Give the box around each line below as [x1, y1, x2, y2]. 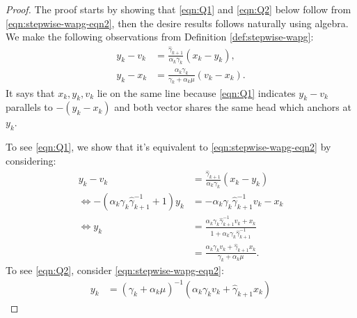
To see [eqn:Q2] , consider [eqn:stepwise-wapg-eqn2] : [6, 263, 224, 278]
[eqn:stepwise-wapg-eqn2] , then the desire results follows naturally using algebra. [6, 15, 349, 30]
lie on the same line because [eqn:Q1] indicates [97, 85, 296, 100]
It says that [6, 85, 55, 100]
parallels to [6, 100, 53, 114]
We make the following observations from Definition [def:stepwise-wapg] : [6, 29, 314, 44]
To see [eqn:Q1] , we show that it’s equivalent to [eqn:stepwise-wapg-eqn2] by [6, 139, 331, 154]
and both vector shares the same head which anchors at [114, 100, 351, 114]
